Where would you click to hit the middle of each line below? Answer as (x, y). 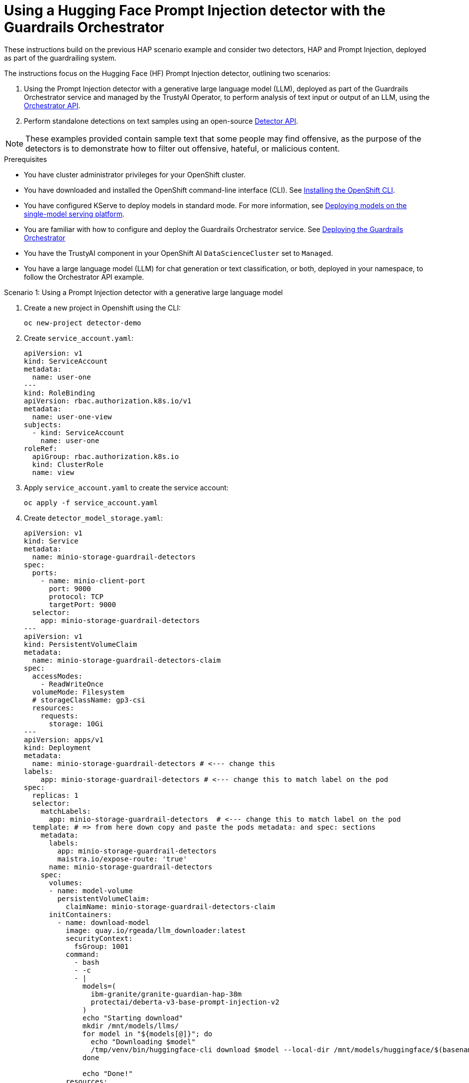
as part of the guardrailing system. (60, 58)
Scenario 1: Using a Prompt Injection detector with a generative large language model (144, 292)
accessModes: (57, 676)
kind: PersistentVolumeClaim (80, 644)
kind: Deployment (57, 747)
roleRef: (41, 448)
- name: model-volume (91, 890)
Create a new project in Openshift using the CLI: (102, 308)
